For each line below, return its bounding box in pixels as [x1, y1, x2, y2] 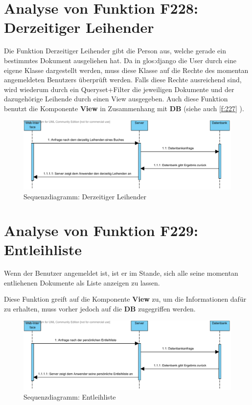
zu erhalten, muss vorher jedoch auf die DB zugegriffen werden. [4, 303, 196, 313]
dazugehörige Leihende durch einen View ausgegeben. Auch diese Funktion [4, 94, 228, 104]
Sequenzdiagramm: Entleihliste [23, 391, 116, 402]
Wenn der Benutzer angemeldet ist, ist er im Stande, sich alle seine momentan [4, 267, 238, 278]
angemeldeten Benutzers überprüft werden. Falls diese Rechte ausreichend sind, [4, 74, 242, 85]
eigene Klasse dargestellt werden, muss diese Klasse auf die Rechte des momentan [4, 65, 249, 75]
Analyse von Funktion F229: [4, 220, 198, 240]
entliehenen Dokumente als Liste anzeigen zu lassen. [4, 277, 160, 287]
